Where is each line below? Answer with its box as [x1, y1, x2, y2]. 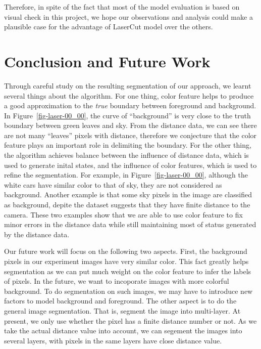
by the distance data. [4, 229, 70, 239]
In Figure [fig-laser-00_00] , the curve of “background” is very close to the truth [4, 110, 251, 120]
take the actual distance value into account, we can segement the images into [4, 325, 242, 336]
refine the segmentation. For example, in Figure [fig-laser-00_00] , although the [4, 169, 248, 180]
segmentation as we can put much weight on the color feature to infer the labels [4, 266, 251, 276]
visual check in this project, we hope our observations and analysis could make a [4, 11, 253, 22]
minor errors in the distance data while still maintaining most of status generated [4, 219, 256, 230]
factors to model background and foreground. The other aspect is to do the [4, 295, 237, 306]
